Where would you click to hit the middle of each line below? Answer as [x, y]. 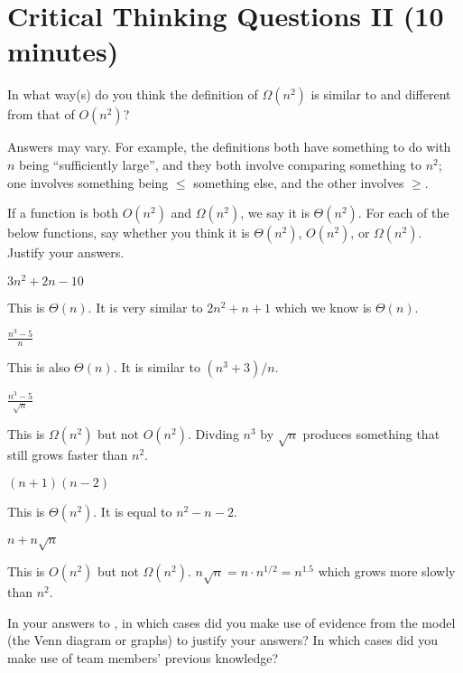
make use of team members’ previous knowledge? [143, 657]
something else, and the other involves [299, 182]
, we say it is [275, 213]
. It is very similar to [145, 307]
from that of [41, 114]
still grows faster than [68, 455]
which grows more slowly [387, 571]
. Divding [213, 434]
